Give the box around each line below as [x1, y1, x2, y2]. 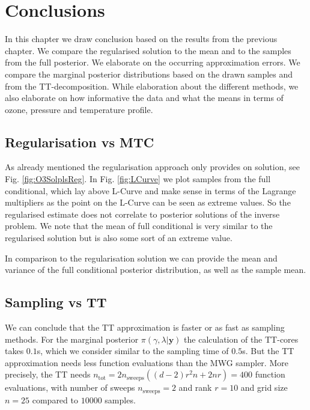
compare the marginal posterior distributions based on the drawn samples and [5, 67, 293, 80]
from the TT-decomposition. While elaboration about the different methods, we [5, 79, 299, 92]
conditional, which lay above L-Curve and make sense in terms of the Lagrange [5, 184, 296, 197]
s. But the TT [242, 344, 294, 357]
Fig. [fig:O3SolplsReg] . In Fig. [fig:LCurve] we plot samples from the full [5, 173, 271, 185]
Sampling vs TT [5, 293, 107, 311]
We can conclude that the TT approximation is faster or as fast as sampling [5, 321, 285, 334]
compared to [32, 393, 78, 406]
